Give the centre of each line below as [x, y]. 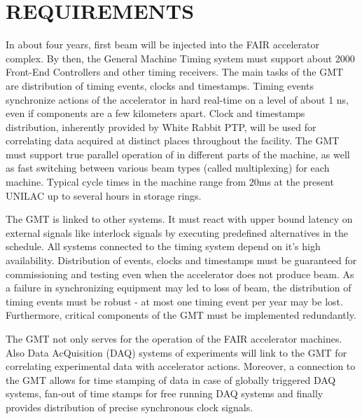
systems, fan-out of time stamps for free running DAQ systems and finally [165, 393]
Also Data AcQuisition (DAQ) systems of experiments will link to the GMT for [176, 352]
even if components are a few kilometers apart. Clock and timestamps [155, 113]
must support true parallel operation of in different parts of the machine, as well [178, 154]
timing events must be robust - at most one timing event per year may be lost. [174, 301]
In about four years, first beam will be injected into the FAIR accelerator [162, 44]
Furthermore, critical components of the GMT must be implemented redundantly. [181, 315]
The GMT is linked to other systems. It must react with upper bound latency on [179, 219]
